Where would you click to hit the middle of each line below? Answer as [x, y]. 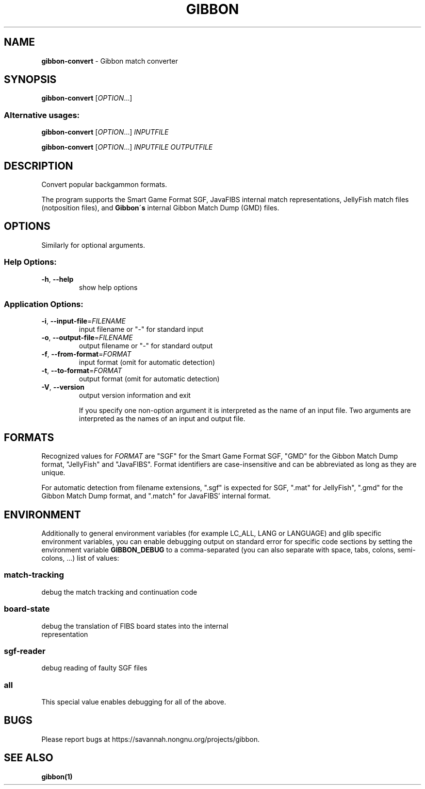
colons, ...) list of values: [80, 558]
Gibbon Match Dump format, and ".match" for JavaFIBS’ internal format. [156, 496]
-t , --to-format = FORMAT [82, 371]
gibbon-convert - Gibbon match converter [110, 61]
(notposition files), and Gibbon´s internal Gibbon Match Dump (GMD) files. [160, 208]
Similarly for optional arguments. [93, 245]
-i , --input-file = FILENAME [83, 321]
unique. [53, 473]
